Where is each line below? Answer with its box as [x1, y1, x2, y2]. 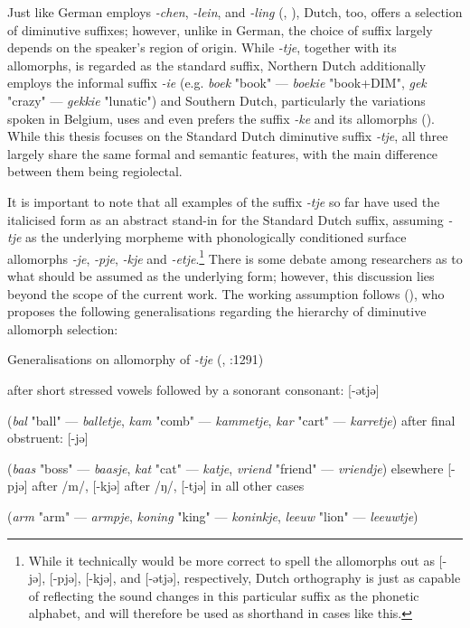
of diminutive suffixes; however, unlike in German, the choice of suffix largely [7, 20, 433, 39]
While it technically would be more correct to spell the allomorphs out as [28, 550, 435, 569]
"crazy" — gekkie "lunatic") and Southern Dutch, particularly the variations [7, 90, 426, 109]
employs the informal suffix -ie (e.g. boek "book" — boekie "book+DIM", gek [7, 73, 427, 92]
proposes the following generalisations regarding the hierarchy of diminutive [7, 302, 427, 321]
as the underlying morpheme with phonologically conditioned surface [25, 228, 407, 247]
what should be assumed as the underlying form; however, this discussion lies [7, 266, 435, 285]
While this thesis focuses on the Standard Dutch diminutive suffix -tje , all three [7, 127, 448, 145]
